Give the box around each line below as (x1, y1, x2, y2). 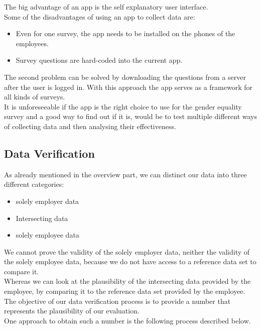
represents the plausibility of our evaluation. (4, 305, 140, 316)
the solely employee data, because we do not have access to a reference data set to (4, 256, 256, 267)
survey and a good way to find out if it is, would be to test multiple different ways (4, 111, 257, 122)
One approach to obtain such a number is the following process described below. (4, 315, 251, 325)
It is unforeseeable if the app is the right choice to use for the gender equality (4, 101, 242, 112)
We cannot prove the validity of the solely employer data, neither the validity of (4, 246, 250, 257)
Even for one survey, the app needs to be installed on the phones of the (16, 28, 235, 39)
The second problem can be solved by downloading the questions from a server (4, 71, 246, 82)
